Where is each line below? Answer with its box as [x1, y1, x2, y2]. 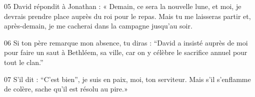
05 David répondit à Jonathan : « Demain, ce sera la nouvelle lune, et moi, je [4, 1, 241, 11]
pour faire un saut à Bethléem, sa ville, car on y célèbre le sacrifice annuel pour [4, 47, 247, 57]
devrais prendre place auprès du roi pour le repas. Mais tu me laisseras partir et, [4, 10, 251, 21]
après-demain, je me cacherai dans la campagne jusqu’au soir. [4, 20, 192, 31]
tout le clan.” [4, 56, 43, 67]
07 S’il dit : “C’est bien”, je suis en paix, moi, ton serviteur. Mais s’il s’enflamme [4, 73, 251, 84]
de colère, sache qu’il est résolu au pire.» [4, 83, 128, 94]
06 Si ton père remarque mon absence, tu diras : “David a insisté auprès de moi [4, 37, 248, 47]
